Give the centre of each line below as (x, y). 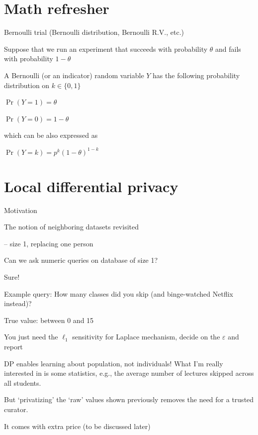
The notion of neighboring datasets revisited (71, 227)
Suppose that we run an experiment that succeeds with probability (106, 49)
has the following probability (196, 75)
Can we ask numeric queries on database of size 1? (81, 260)
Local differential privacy (91, 186)
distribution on (27, 85)
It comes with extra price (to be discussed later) (77, 426)
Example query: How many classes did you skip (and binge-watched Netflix (119, 293)
